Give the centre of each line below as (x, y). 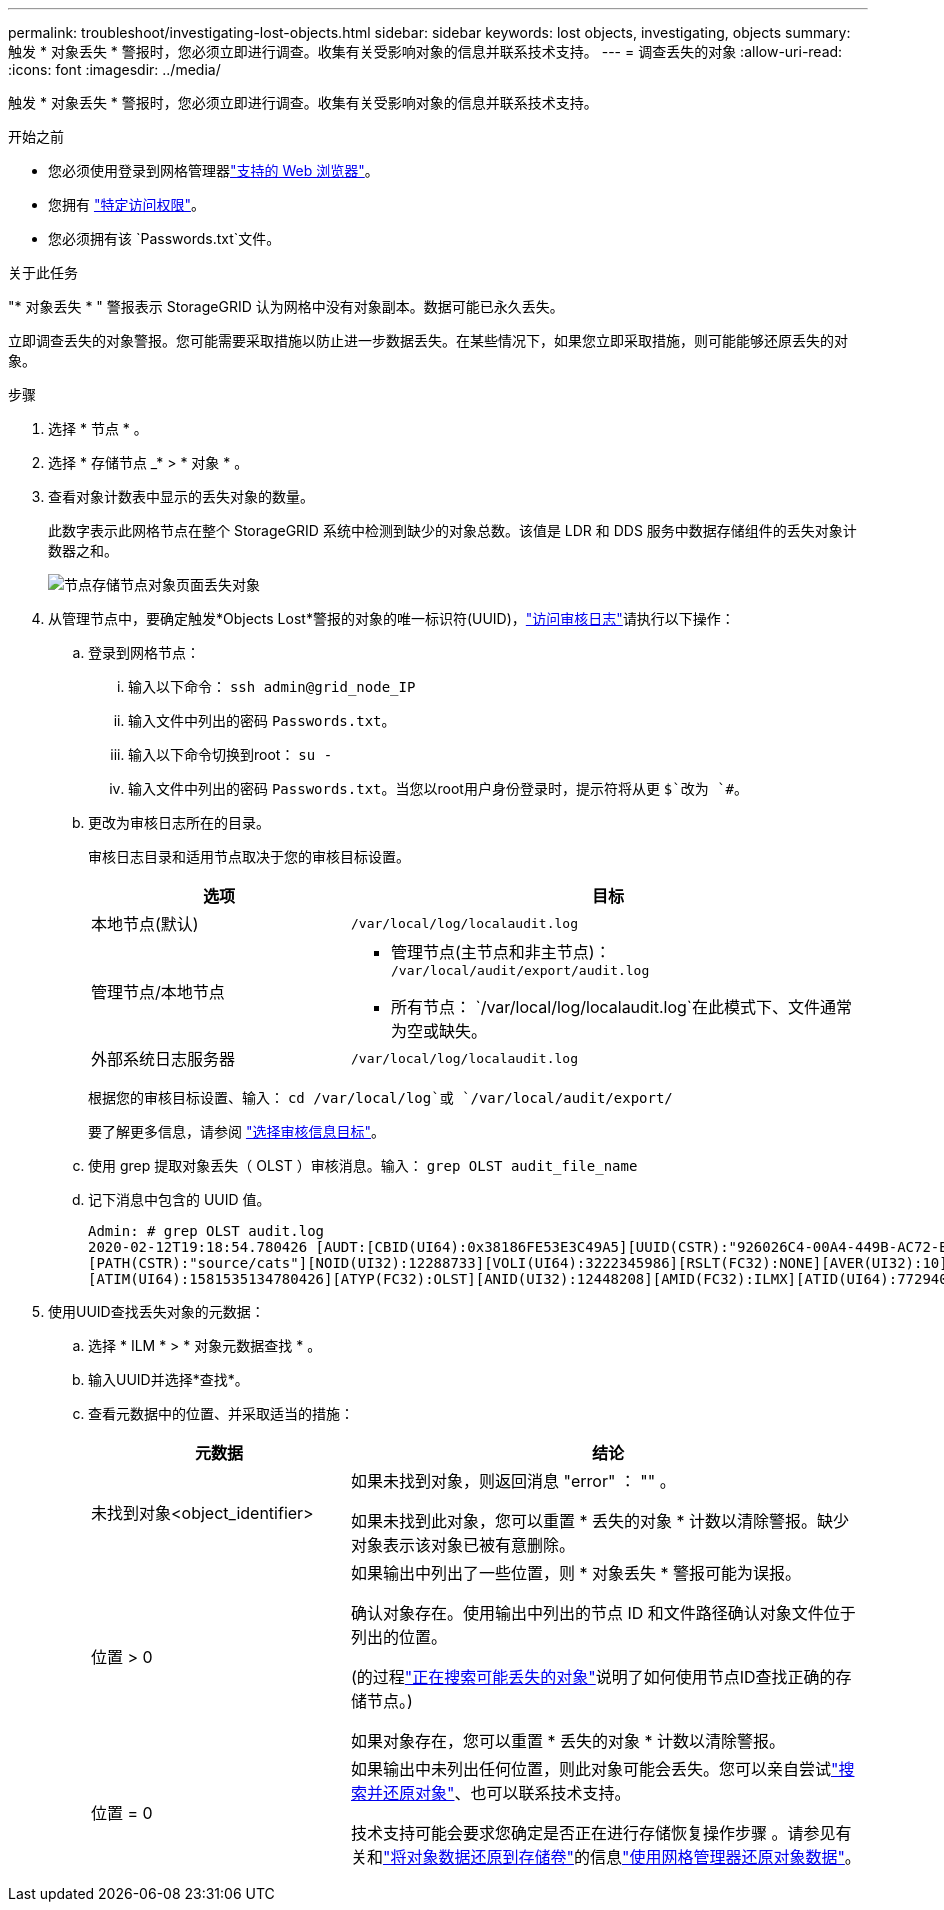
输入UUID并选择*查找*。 (168, 1379)
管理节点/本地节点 (158, 991)
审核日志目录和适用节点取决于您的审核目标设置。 (249, 856)
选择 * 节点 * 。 (98, 428)
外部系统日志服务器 (163, 1059)
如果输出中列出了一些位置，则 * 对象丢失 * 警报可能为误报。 (576, 1573)
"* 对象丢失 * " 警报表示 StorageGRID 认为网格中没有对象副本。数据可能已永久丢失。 (286, 306)
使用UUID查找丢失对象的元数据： (156, 1311)
